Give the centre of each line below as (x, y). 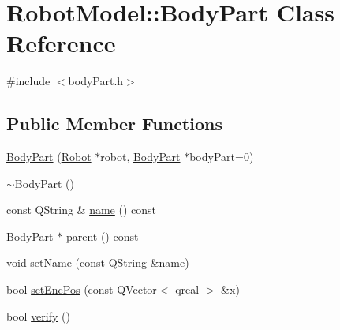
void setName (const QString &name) (98, 262)
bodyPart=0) (222, 157)
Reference (61, 43)
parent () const (102, 236)
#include (28, 81)
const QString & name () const (81, 210)
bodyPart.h (96, 81)
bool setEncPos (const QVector (82, 289)
